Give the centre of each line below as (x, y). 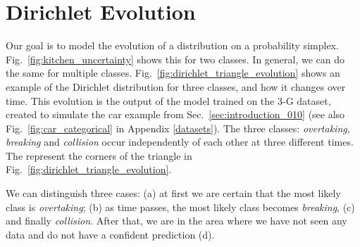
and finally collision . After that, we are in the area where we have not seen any (176, 221)
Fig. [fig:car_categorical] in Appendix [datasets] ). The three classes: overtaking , (178, 128)
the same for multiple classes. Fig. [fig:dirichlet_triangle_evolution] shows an (173, 73)
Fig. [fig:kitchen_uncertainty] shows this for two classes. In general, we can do (175, 59)
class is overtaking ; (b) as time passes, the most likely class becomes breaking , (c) (180, 207)
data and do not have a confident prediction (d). (110, 234)
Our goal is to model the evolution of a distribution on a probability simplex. (172, 45)
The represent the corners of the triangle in (99, 155)
